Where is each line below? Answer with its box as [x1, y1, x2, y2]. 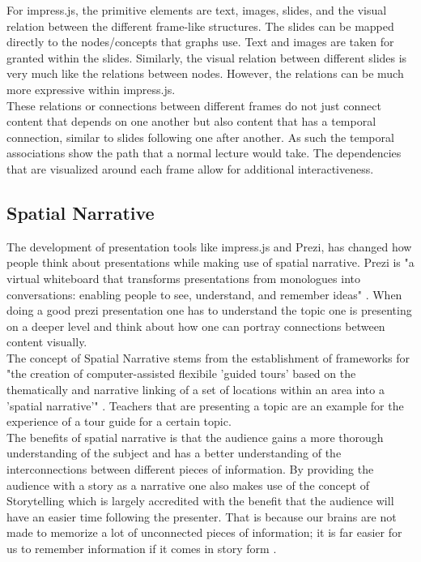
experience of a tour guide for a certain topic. [6, 413, 232, 430]
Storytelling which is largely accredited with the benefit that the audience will [6, 492, 394, 509]
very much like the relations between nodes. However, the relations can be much [6, 65, 404, 82]
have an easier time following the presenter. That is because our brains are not [6, 508, 397, 525]
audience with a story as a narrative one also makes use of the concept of [6, 476, 370, 493]
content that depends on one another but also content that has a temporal [6, 113, 376, 130]
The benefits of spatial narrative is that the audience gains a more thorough [6, 428, 384, 445]
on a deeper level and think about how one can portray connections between [6, 317, 385, 334]
